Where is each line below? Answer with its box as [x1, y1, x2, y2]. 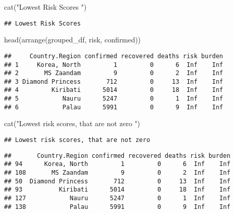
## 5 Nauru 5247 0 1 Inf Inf [4, 95, 223, 103]
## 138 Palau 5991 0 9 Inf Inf [4, 203, 230, 210]
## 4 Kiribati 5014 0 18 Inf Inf [4, 86, 223, 94]
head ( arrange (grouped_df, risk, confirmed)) [4, 34, 141, 45]
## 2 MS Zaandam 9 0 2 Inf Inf [4, 69, 223, 77]
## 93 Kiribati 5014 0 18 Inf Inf [4, 186, 230, 194]
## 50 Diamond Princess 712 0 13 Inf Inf [4, 177, 230, 185]
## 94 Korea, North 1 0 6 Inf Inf [4, 160, 230, 168]
